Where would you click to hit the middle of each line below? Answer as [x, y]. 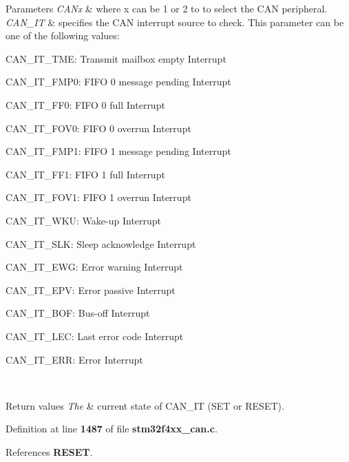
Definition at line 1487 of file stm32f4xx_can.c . [112, 429]
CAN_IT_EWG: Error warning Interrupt [94, 267]
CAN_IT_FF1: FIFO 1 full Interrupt [85, 174]
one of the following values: [63, 35]
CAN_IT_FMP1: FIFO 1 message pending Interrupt [118, 151]
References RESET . [49, 451]
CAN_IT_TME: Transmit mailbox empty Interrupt [116, 58]
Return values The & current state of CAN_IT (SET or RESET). [145, 405]
